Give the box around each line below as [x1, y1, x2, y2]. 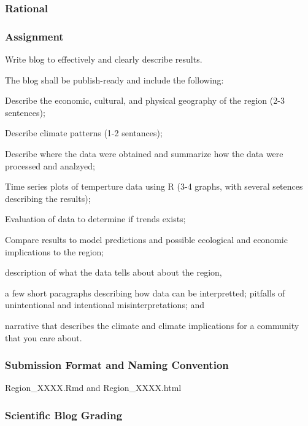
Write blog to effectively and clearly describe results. [5, 53, 202, 66]
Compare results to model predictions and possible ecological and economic [5, 233, 288, 246]
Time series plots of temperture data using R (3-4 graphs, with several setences [5, 180, 303, 193]
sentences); [5, 106, 45, 118]
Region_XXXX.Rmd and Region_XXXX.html [5, 381, 182, 394]
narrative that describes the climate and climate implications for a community [5, 319, 299, 331]
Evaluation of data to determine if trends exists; [5, 212, 186, 225]
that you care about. [5, 331, 82, 344]
